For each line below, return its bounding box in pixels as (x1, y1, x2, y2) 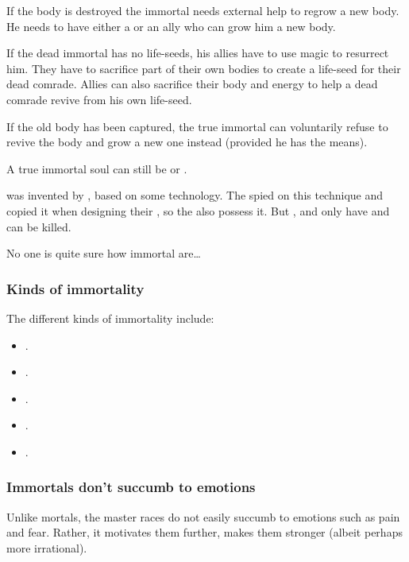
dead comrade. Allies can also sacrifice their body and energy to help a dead (6, 76, 378, 92)
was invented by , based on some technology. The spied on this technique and (6, 187, 384, 203)
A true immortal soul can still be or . (6, 160, 187, 176)
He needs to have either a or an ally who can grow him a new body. (6, 17, 336, 34)
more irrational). (6, 539, 87, 556)
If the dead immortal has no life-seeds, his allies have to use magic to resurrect (6, 45, 389, 61)
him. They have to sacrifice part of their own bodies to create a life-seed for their (6, 60, 401, 76)
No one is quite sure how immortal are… (6, 245, 201, 262)
